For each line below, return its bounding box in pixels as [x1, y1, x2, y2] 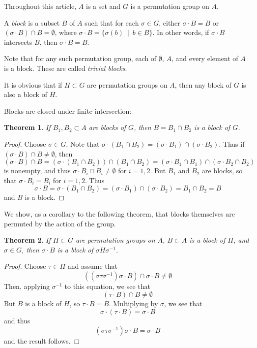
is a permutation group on [130, 1, 209, 11]
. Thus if [219, 138, 245, 149]
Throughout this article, [4, 1, 77, 11]
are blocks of [88, 122, 126, 132]
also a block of [4, 89, 47, 99]
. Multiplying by [109, 298, 158, 309]
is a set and [86, 1, 121, 11]
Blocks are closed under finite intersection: [4, 105, 132, 116]
